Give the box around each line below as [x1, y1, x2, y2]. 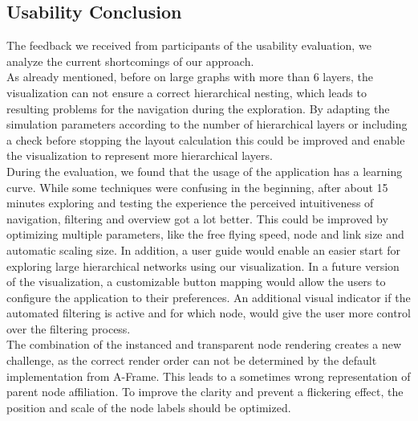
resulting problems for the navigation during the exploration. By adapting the [6, 100, 390, 116]
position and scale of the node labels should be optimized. [6, 399, 291, 415]
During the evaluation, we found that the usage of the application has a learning [6, 162, 403, 179]
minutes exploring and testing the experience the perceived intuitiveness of [6, 194, 374, 211]
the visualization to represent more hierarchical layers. [6, 147, 273, 164]
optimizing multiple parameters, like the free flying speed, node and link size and [6, 226, 404, 243]
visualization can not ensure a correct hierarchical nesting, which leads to [6, 84, 367, 100]
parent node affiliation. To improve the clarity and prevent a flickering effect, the [6, 383, 404, 400]
